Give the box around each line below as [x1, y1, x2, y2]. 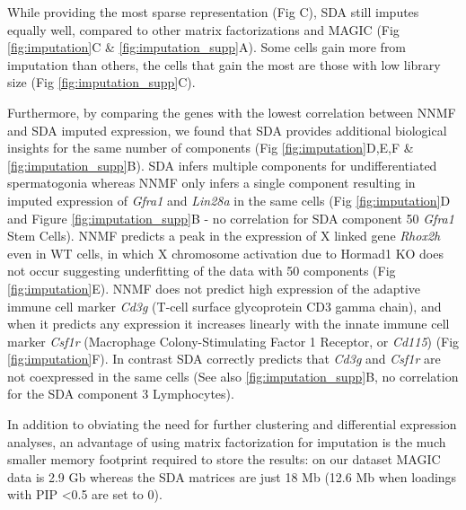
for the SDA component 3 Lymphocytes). [7, 384, 234, 403]
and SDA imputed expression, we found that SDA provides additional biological [7, 120, 447, 139]
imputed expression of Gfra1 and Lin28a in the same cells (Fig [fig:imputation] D [7, 190, 451, 209]
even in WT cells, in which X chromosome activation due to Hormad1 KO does [7, 243, 444, 262]
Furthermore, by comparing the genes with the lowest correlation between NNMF [7, 102, 456, 121]
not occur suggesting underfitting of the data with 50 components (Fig [7, 261, 396, 280]
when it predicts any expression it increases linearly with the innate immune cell [7, 314, 450, 333]
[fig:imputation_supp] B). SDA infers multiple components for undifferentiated [7, 155, 437, 174]
